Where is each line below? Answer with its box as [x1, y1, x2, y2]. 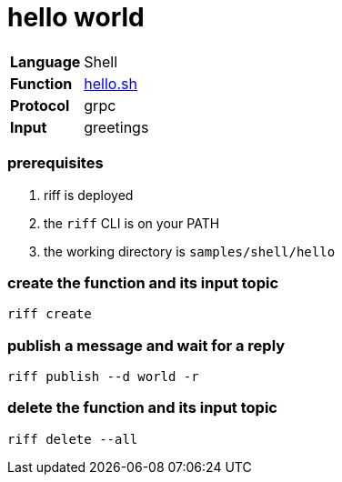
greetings [84, 117, 149, 136]
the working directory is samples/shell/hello [44, 243, 336, 259]
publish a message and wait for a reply [7, 336, 286, 355]
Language [10, 52, 81, 71]
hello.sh [84, 74, 137, 93]
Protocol [10, 95, 70, 115]
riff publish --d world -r [7, 369, 199, 384]
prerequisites [7, 154, 104, 173]
